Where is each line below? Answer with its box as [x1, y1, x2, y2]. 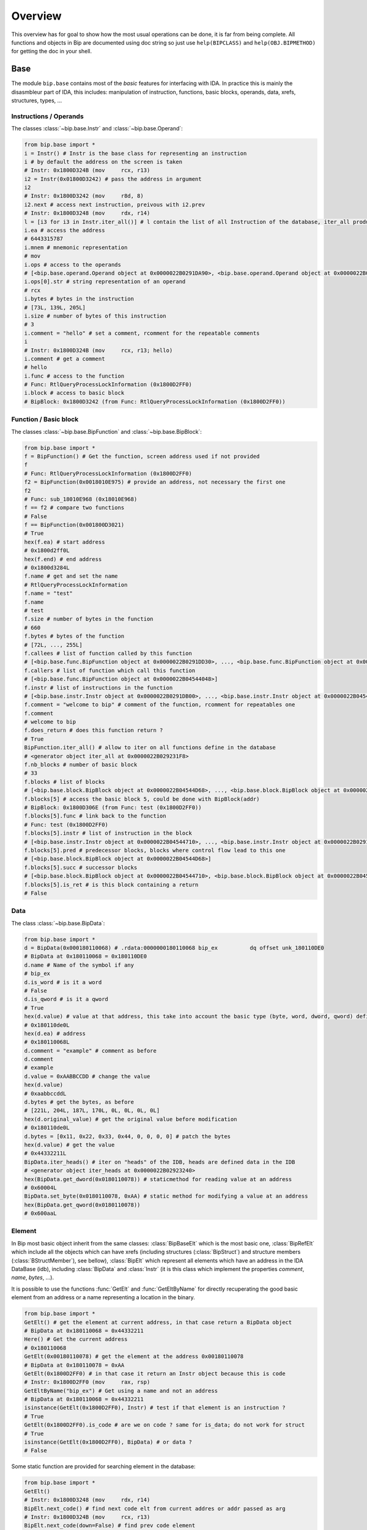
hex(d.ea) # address [24, 1030, 86, 1037]
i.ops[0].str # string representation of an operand [24, 278, 186, 285]
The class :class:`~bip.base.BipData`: [11, 919, 105, 927]
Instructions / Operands [11, 112, 84, 121]
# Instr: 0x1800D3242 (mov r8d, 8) [24, 193, 144, 200]
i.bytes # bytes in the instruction [24, 296, 135, 302]
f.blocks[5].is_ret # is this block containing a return [24, 881, 199, 888]
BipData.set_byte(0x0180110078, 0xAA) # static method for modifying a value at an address [24, 1193, 308, 1200]
